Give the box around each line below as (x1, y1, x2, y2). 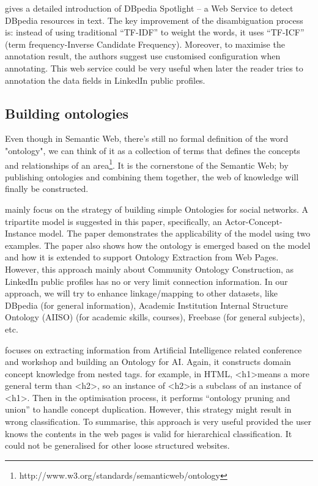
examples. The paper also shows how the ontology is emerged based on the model (5, 238, 311, 251)
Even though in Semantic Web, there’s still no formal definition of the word (5, 132, 289, 145)
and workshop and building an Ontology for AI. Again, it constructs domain (5, 355, 291, 368)
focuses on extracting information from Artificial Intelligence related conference (5, 343, 302, 356)
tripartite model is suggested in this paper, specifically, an (5, 215, 222, 227)
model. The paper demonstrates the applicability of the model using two (39, 227, 311, 240)
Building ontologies (5, 103, 129, 122)
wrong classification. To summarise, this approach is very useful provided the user (5, 415, 311, 428)
